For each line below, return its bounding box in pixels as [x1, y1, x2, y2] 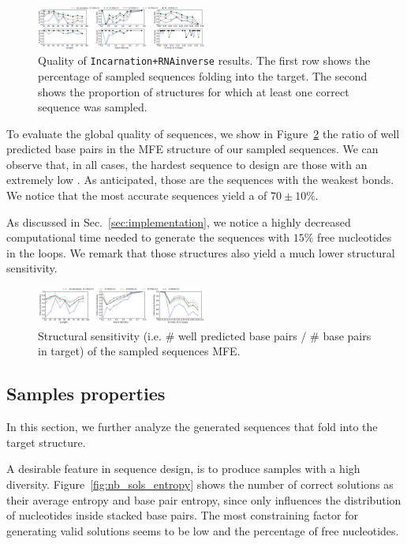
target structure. [6, 433, 86, 450]
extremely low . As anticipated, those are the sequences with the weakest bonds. [6, 171, 394, 188]
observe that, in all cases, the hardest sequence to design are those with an [6, 156, 368, 172]
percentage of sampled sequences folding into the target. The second [38, 67, 368, 84]
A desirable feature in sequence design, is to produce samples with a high [6, 460, 360, 477]
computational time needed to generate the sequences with [6, 229, 290, 246]
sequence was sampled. [38, 99, 147, 115]
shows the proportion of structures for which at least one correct [38, 83, 349, 99]
